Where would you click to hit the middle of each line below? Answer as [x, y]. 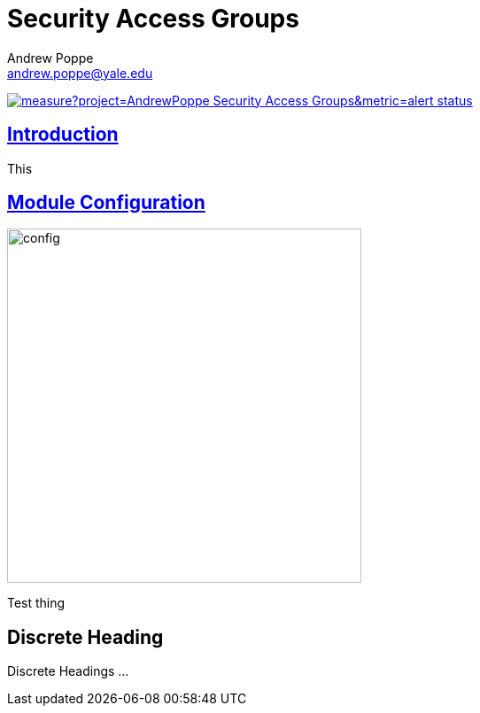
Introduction [63, 135]
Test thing [36, 603]
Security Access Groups [153, 19]
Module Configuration [106, 203]
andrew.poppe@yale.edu [80, 73]
